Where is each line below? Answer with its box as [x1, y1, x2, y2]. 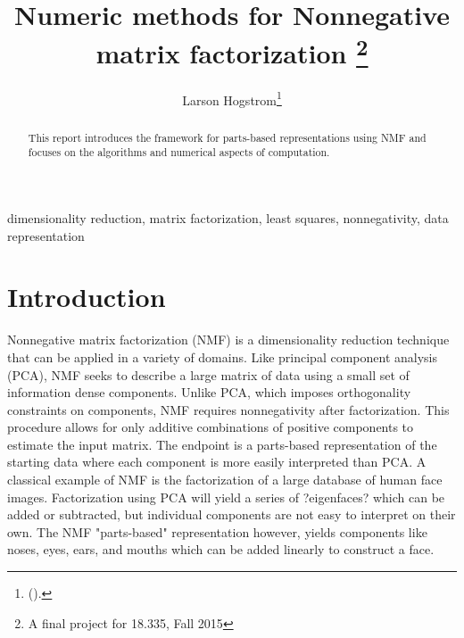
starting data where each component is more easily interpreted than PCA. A [7, 452, 427, 471]
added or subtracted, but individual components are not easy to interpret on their [7, 505, 456, 524]
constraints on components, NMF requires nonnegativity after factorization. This [7, 400, 450, 418]
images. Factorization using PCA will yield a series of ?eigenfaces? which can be [7, 487, 445, 506]
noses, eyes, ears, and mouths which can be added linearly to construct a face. [7, 540, 435, 559]
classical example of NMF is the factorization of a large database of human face [7, 470, 443, 489]
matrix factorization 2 [95, 31, 369, 71]
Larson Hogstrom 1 [182, 87, 282, 109]
